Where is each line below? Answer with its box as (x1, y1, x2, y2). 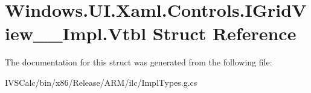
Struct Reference (152, 21, 297, 46)
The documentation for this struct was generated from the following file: (5, 56, 272, 68)
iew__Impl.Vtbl (5, 21, 147, 46)
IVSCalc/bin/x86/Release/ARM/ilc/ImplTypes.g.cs (5, 76, 197, 88)
